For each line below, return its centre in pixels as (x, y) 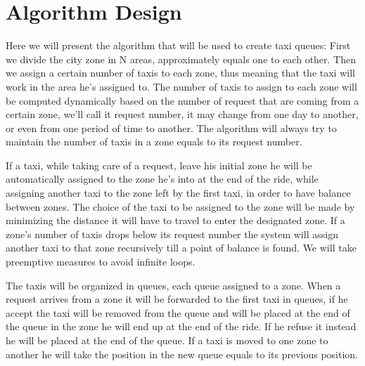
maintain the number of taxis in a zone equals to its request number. (154, 142)
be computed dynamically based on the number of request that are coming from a (182, 100)
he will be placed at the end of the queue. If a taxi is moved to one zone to (167, 340)
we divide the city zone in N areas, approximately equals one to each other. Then (181, 59)
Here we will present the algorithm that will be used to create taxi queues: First (178, 45)
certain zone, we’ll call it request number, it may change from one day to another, (182, 114)
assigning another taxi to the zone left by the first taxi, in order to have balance (178, 193)
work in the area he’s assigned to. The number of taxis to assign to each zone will (181, 86)
